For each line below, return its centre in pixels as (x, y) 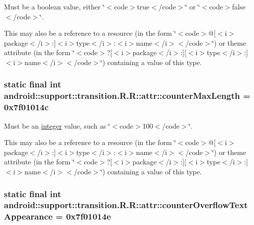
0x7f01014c (26, 107)
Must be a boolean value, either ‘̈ (54, 6)
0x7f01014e (88, 216)
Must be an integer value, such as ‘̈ (57, 125)
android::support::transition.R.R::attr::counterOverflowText (126, 205)
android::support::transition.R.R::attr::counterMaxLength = (127, 96)
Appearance (28, 216)
